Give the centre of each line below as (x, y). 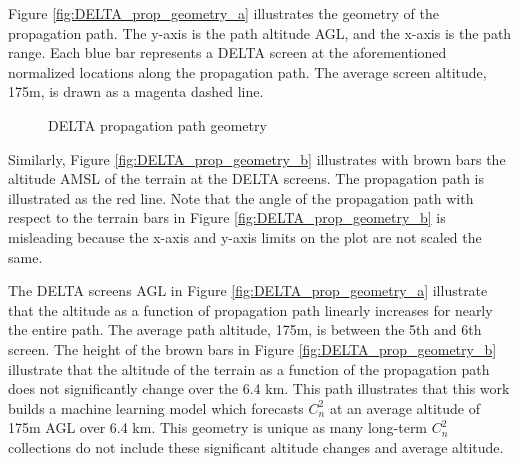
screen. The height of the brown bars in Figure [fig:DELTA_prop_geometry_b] (252, 348)
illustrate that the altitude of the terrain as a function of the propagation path (249, 368)
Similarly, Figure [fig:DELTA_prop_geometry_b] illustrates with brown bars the (257, 158)
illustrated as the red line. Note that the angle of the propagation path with (241, 197)
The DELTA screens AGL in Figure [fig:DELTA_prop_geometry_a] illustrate (248, 290)
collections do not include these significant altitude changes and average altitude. (256, 446)
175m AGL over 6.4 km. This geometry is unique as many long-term (218, 427)
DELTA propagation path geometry (157, 124)
